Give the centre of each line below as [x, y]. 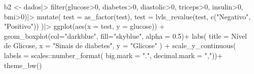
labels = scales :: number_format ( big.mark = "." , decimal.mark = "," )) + [113, 55]
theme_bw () [23, 65]
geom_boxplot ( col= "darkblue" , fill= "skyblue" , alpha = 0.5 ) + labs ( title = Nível [126, 36]
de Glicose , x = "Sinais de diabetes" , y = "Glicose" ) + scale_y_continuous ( [120, 45]
